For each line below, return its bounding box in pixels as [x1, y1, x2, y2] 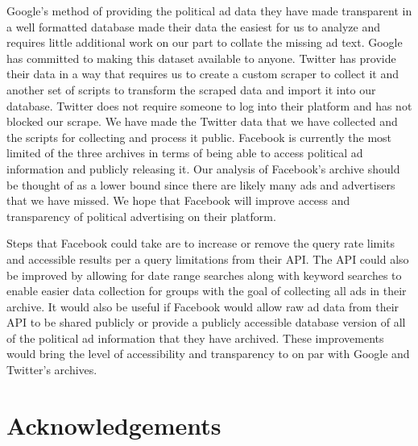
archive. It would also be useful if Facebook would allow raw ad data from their [6, 298, 399, 315]
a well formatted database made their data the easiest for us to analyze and [6, 18, 380, 35]
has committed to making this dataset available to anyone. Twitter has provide [6, 49, 396, 66]
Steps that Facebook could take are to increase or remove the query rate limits [6, 235, 395, 252]
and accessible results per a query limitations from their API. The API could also [6, 250, 409, 267]
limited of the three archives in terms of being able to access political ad [6, 144, 363, 161]
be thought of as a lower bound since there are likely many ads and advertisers [6, 176, 395, 193]
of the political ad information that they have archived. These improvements [6, 329, 384, 346]
